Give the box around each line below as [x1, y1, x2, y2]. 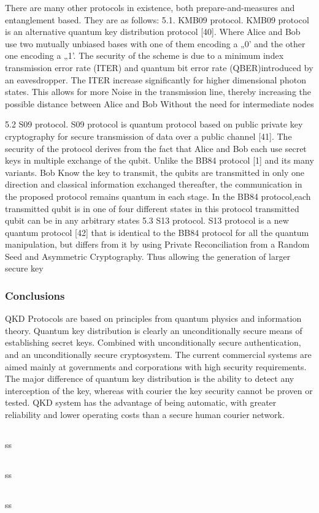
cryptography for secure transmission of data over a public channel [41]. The [5, 129, 292, 142]
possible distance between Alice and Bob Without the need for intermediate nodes [5, 97, 314, 110]
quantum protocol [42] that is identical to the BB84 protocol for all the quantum [5, 226, 309, 238]
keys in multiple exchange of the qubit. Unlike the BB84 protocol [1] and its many [5, 154, 314, 167]
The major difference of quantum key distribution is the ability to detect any [5, 372, 294, 385]
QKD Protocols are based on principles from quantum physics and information [5, 312, 302, 325]
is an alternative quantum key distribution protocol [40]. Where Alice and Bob [5, 25, 301, 38]
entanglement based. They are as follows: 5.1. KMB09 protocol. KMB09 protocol [5, 13, 309, 26]
